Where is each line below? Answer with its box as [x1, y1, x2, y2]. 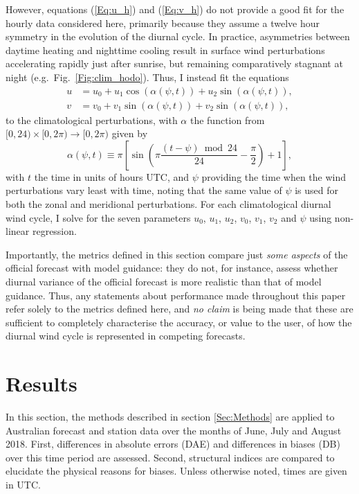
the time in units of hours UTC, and [34, 169, 190, 184]
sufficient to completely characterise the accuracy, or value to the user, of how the [6, 315, 352, 329]
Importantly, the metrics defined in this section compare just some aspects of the [6, 247, 348, 261]
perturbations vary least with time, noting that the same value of [6, 183, 282, 197]
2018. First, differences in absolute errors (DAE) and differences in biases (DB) [6, 436, 340, 451]
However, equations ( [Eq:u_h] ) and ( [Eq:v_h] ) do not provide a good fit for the [6, 2, 344, 16]
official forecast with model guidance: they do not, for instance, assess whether [6, 261, 338, 275]
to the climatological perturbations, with [6, 112, 178, 127]
